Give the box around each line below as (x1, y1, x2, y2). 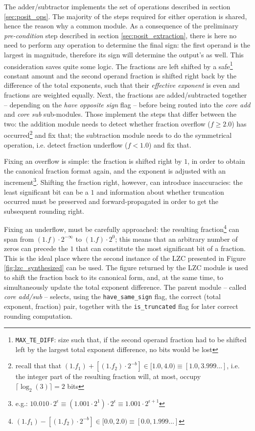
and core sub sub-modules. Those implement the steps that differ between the (4, 109, 237, 119)
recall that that (15, 360, 62, 371)
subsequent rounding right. (4, 205, 84, 216)
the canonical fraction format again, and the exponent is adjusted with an (4, 165, 226, 176)
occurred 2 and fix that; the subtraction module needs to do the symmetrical (4, 128, 232, 140)
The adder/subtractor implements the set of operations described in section (4, 1, 231, 11)
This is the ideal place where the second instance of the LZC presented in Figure (4, 253, 246, 263)
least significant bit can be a (4, 186, 89, 197)
